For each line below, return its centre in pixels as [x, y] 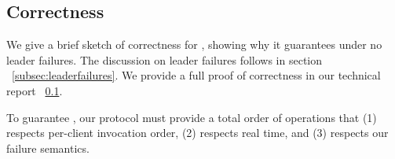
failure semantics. [48, 148]
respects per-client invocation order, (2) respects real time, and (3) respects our [197, 133]
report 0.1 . [35, 90]
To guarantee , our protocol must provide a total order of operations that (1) [192, 117]
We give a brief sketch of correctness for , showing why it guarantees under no [194, 44]
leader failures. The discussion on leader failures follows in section [165, 59]
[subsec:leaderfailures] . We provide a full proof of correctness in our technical [196, 75]
